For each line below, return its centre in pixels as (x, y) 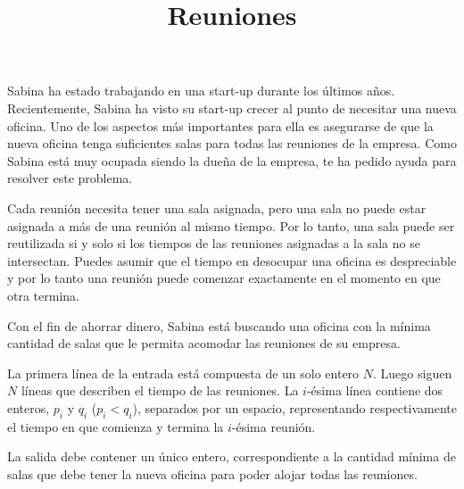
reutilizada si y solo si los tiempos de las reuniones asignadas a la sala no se (214, 243)
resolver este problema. (70, 178)
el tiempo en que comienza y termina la (116, 426)
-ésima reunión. (273, 426)
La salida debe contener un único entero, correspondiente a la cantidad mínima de (232, 456)
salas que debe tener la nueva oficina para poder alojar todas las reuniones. (212, 473)
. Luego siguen (413, 373)
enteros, (29, 407)
